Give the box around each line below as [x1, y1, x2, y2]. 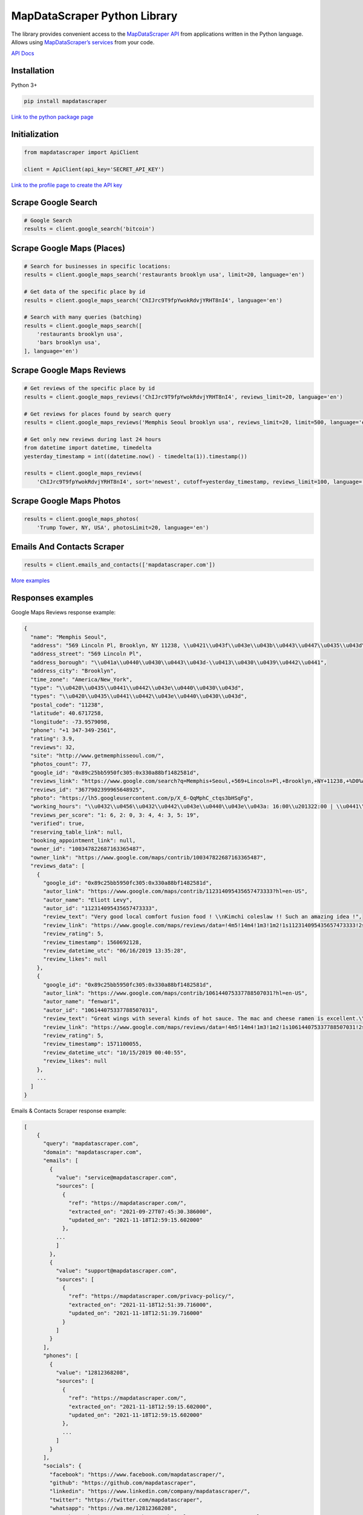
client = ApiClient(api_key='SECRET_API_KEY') [24, 165, 165, 173]
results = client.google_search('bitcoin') [24, 225, 155, 233]
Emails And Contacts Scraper [11, 542, 125, 552]
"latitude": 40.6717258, [30, 710, 104, 717]
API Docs [11, 50, 34, 57]
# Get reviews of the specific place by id [24, 385, 155, 392]
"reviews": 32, [30, 744, 76, 751]
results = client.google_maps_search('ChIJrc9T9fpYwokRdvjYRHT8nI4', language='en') [24, 297, 283, 304]
